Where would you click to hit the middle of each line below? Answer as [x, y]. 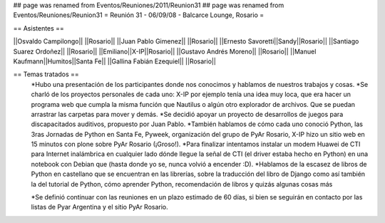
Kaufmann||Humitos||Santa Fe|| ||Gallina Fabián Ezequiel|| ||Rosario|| [115, 61]
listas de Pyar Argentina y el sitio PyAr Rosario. [100, 207]
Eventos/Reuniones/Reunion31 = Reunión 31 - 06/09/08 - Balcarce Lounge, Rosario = [138, 15]
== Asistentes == [38, 28]
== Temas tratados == [46, 74]
